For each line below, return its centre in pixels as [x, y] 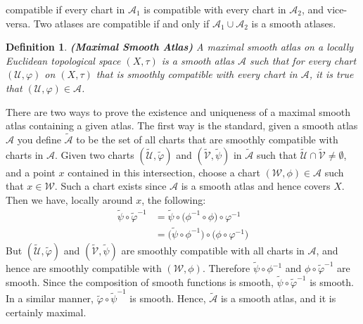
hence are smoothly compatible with [84, 268]
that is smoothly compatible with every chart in [197, 74]
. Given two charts [95, 154]
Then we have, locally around [69, 199]
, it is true [331, 74]
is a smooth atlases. [294, 23]
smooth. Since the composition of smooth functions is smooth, [140, 281]
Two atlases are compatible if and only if [121, 23]
